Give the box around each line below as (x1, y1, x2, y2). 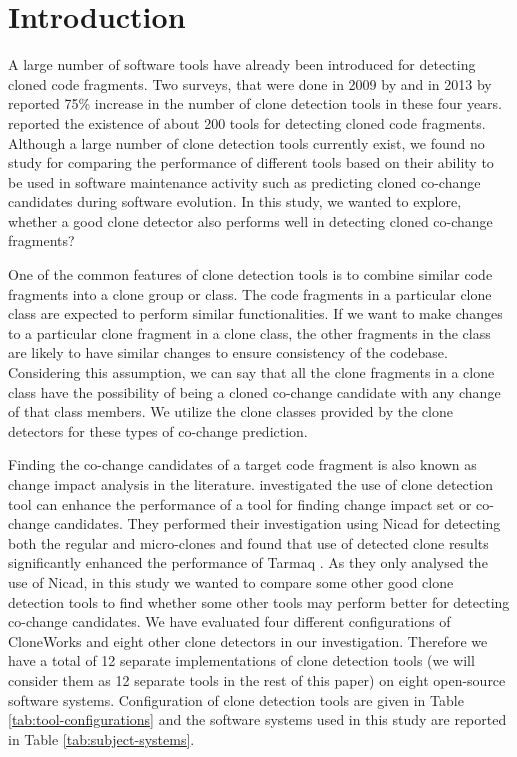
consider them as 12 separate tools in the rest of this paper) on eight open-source (8, 669, 506, 690)
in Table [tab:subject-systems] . (8, 728, 195, 749)
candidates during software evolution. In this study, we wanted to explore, (8, 191, 462, 212)
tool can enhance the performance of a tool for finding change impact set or (8, 493, 472, 514)
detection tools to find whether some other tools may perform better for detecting (8, 591, 510, 612)
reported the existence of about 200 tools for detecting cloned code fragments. (8, 112, 486, 133)
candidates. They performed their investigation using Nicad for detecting (54, 513, 501, 534)
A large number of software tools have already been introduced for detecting (8, 54, 476, 75)
